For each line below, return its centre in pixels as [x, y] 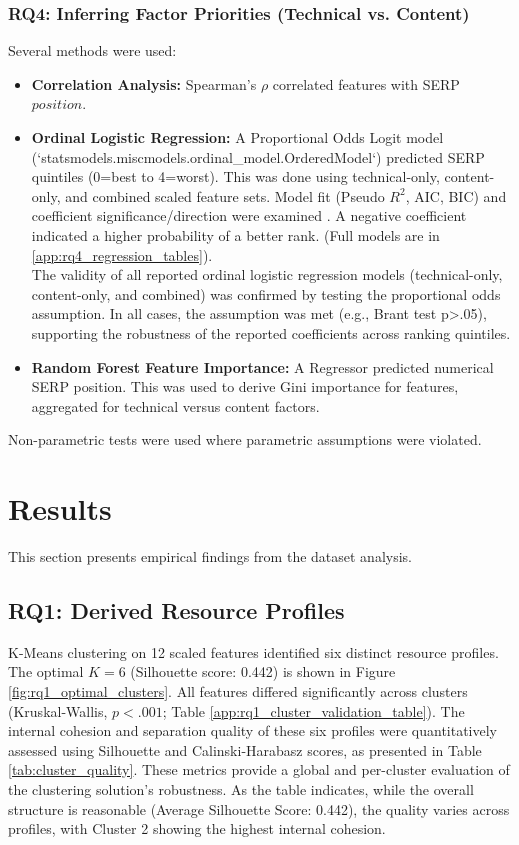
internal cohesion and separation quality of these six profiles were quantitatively [253, 730]
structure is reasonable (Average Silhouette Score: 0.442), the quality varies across [259, 808]
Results [60, 508]
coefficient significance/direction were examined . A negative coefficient [249, 215]
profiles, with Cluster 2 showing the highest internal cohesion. [197, 828]
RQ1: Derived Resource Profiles [176, 610]
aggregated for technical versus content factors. [175, 405]
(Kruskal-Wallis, [58, 710]
